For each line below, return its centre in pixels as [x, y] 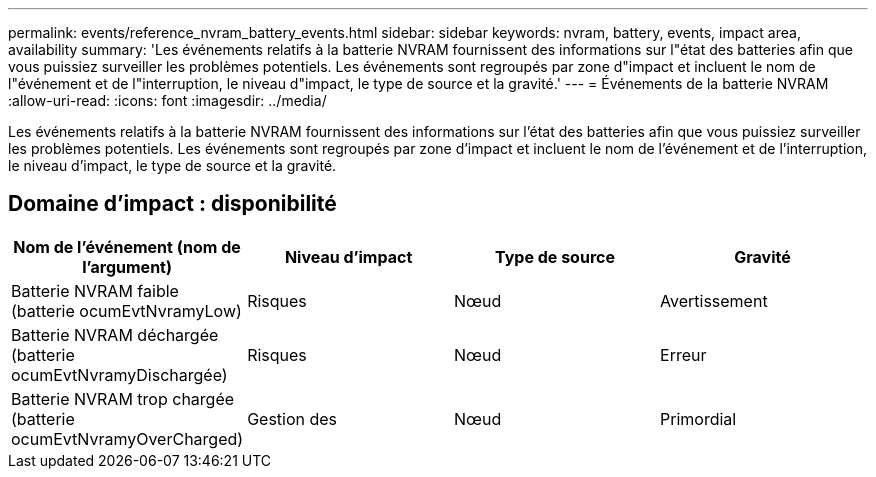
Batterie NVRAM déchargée [115, 334]
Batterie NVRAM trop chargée [123, 398]
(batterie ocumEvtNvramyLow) [126, 310]
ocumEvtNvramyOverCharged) [127, 438]
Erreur [683, 354]
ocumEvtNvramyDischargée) [119, 374]
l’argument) [127, 266]
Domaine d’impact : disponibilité [172, 204]
